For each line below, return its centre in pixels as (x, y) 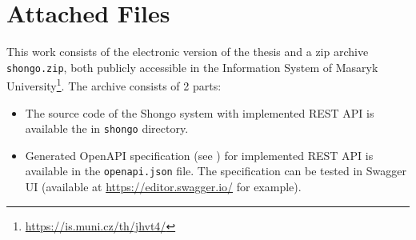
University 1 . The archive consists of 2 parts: (114, 85)
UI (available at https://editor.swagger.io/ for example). (163, 187)
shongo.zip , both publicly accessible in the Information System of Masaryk (192, 67)
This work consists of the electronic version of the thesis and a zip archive (188, 52)
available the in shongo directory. (107, 128)
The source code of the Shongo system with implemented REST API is (200, 112)
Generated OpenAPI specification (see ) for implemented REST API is (199, 155)
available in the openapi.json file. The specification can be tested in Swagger (216, 171)
